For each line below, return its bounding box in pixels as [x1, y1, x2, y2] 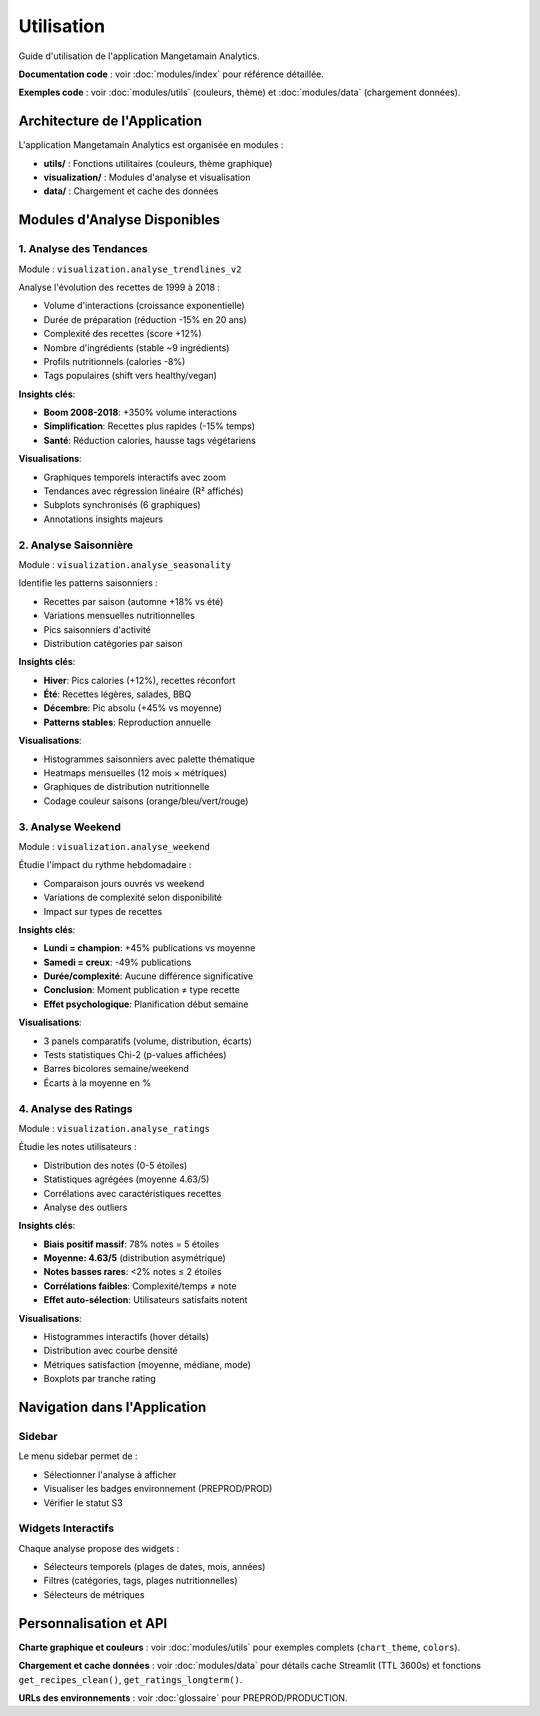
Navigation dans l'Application [18, 1399, 207, 1416]
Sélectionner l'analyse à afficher [43, 1468, 177, 1480]
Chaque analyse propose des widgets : [18, 1542, 180, 1554]
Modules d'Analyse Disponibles [18, 211, 220, 229]
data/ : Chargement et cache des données [43, 185, 219, 197]
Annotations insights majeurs [43, 513, 164, 525]
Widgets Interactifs [18, 1521, 115, 1535]
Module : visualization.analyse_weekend [18, 840, 210, 852]
